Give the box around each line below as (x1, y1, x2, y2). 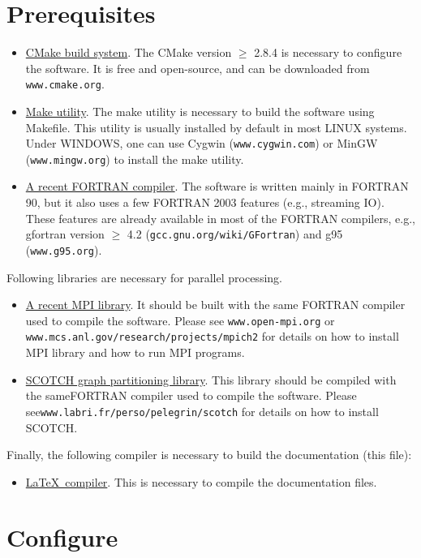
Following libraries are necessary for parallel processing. (6, 268, 282, 285)
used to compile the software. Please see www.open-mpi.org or (25, 311, 335, 328)
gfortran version (25, 225, 105, 243)
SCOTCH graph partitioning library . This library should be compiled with (25, 371, 397, 388)
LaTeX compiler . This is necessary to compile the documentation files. (25, 473, 377, 490)
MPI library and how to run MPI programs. (25, 344, 245, 361)
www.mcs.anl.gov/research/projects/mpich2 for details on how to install (25, 328, 399, 345)
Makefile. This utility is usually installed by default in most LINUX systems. (25, 118, 407, 135)
